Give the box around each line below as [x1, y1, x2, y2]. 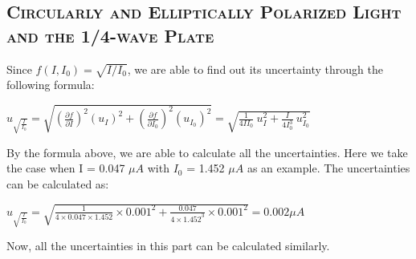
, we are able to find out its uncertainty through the [127, 60, 383, 77]
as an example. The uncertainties [247, 160, 410, 176]
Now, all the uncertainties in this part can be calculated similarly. [6, 237, 330, 254]
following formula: [6, 76, 95, 93]
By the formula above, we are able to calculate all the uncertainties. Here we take [6, 144, 408, 160]
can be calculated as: [6, 176, 109, 192]
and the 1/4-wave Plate [6, 22, 214, 47]
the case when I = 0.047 [6, 160, 125, 176]
